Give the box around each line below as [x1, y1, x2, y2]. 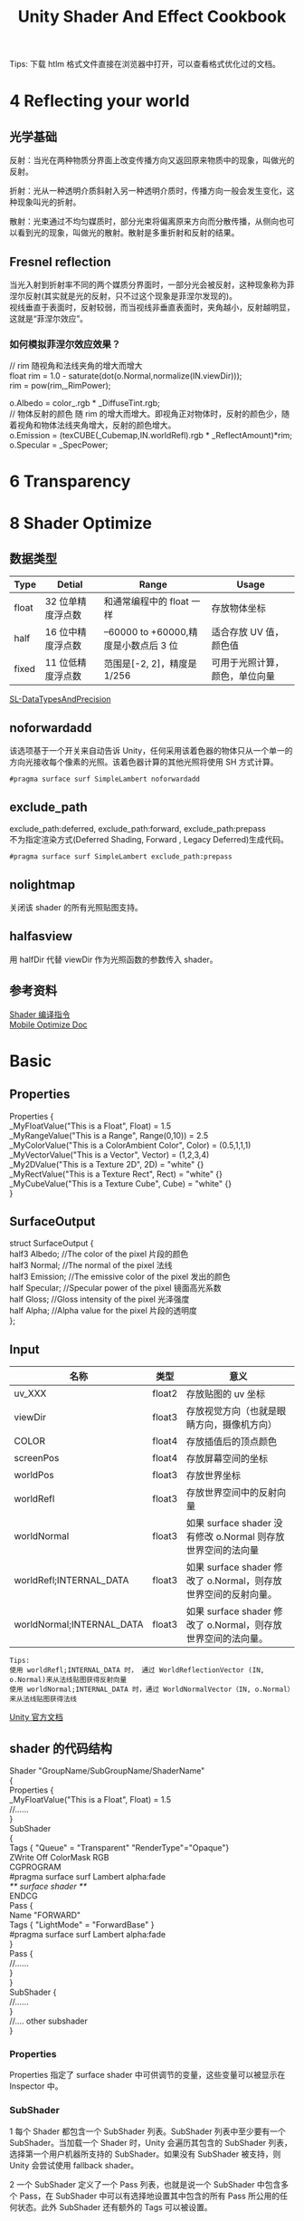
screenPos [14, 1452, 60, 1465]
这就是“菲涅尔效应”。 [9, 313, 89, 323]
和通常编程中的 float [103, 595, 190, 608]
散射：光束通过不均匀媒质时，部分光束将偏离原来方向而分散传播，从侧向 [9, 216, 279, 227]
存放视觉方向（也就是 [185, 1405, 278, 1418]
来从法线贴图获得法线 [9, 1695, 77, 1704]
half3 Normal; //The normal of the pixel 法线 [9, 1260, 173, 1271]
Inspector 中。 [9, 2081, 63, 2091]
